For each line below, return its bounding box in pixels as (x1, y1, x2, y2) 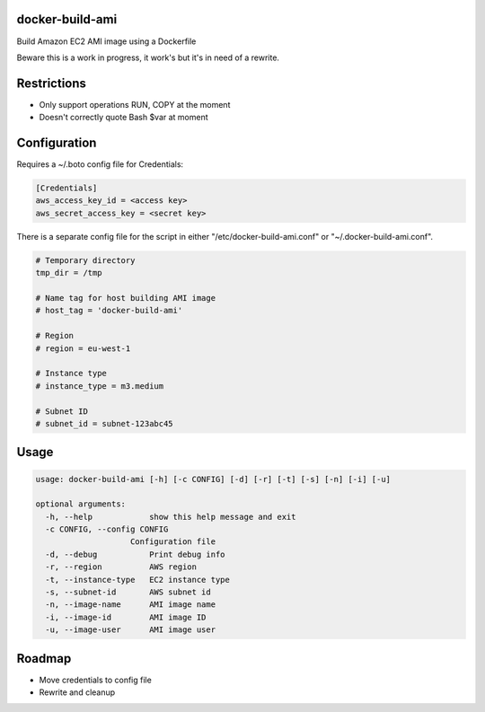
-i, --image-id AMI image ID (45, 611, 207, 622)
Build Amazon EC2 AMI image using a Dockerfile (16, 36, 197, 47)
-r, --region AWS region (45, 562, 198, 572)
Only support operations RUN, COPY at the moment (39, 99, 231, 110)
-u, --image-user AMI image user (45, 625, 216, 635)
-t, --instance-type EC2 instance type (45, 575, 231, 585)
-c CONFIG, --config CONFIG (45, 524, 169, 534)
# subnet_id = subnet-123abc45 (35, 418, 174, 428)
